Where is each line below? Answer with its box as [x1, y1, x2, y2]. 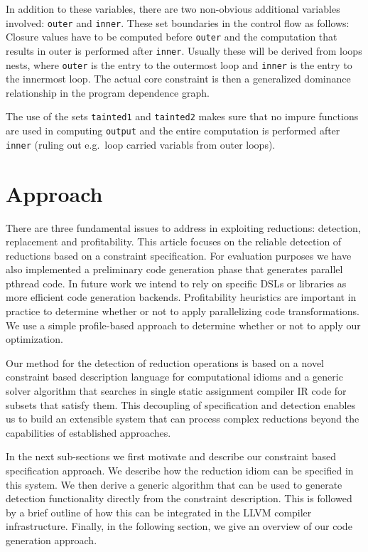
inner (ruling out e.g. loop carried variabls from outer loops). [6, 137, 276, 152]
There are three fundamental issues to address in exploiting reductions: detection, [6, 220, 361, 235]
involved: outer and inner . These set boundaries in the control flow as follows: [6, 15, 350, 30]
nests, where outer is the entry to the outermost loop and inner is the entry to [6, 57, 352, 72]
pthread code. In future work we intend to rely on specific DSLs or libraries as [6, 275, 347, 290]
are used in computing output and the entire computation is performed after [6, 123, 340, 138]
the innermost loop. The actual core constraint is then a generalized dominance [6, 71, 351, 86]
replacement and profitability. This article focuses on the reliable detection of [6, 234, 342, 249]
